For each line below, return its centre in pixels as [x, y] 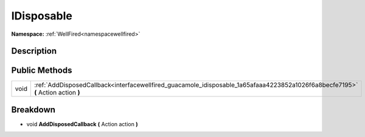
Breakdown [33, 109]
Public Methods [42, 71]
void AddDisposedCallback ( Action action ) [82, 124]
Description [34, 51]
